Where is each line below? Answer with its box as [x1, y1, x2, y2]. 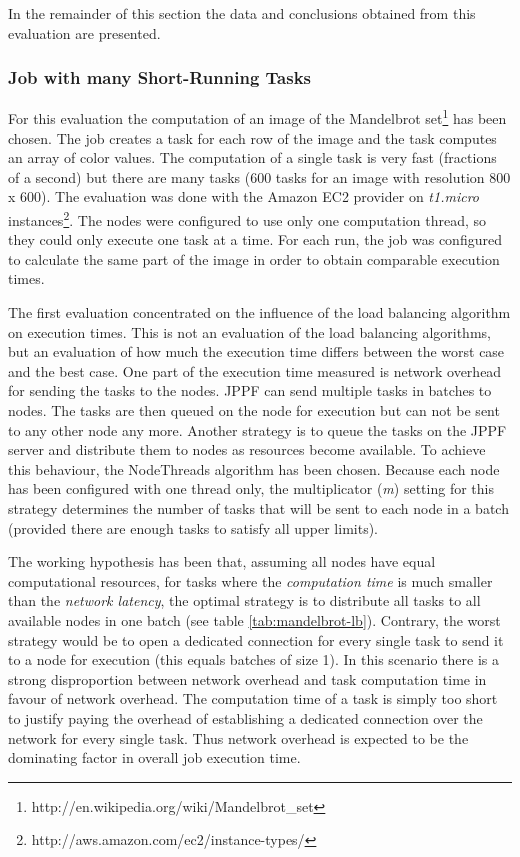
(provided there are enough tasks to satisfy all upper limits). [8, 517, 379, 538]
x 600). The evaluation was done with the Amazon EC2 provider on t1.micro [8, 186, 479, 207]
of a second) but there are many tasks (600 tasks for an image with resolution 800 [8, 166, 511, 187]
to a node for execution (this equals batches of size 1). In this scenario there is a [8, 649, 499, 670]
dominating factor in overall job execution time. [8, 747, 301, 768]
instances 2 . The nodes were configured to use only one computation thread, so [8, 207, 487, 230]
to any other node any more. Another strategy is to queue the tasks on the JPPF [8, 419, 507, 440]
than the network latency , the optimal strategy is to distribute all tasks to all [8, 590, 481, 611]
